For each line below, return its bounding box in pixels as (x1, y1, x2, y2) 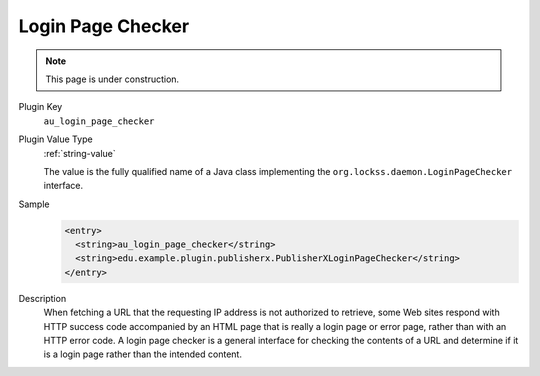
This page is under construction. (45, 73, 180, 85)
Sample (18, 198, 50, 210)
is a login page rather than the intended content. (43, 348, 242, 360)
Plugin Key (18, 101, 63, 113)
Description (18, 292, 67, 304)
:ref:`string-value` (43, 147, 117, 159)
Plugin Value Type (18, 133, 94, 145)
